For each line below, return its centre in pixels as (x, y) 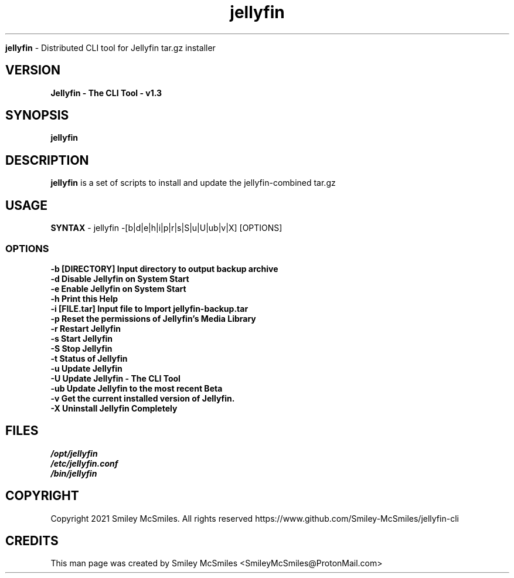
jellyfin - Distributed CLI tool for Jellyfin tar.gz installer (110, 47)
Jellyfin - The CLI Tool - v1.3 (106, 93)
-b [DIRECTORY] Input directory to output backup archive (164, 268)
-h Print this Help (84, 298)
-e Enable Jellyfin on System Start (118, 288)
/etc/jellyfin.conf (84, 463)
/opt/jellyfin (74, 453)
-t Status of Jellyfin (89, 358)
